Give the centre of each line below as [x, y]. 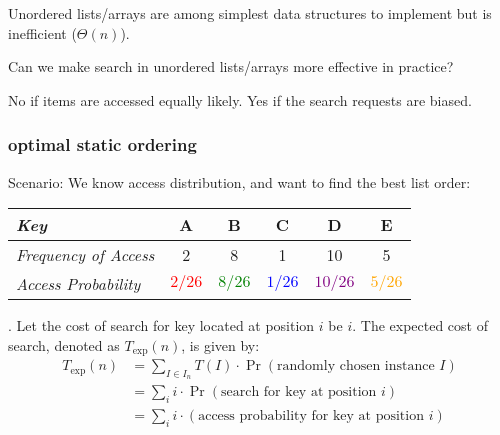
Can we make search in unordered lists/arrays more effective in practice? [231, 66]
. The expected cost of [420, 325]
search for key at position [298, 392]
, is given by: [220, 344]
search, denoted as [64, 344]
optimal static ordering [102, 144]
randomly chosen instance [356, 366]
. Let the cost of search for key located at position [161, 325]
